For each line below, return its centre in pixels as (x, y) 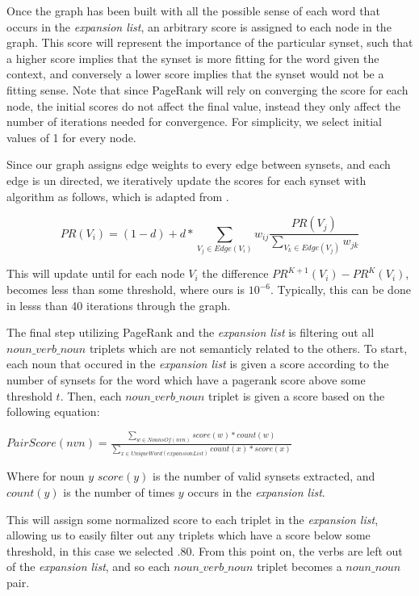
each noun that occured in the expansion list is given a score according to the (198, 364)
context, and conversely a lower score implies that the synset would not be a (195, 74)
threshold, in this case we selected (90, 550)
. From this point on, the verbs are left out (297, 550)
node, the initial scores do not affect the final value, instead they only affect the (203, 105)
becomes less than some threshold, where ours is (126, 290)
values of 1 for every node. (71, 137)
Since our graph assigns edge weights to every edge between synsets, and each (199, 164)
